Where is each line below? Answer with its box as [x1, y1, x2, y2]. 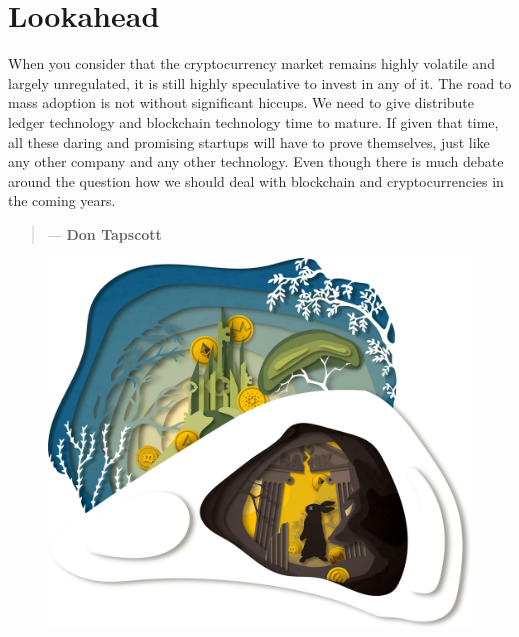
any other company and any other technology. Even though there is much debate [8, 151, 504, 172]
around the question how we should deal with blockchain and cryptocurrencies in [8, 170, 504, 191]
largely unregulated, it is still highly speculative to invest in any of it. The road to [8, 72, 512, 93]
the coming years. [8, 190, 116, 211]
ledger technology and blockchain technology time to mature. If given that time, [8, 111, 499, 132]
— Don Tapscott [47, 223, 162, 244]
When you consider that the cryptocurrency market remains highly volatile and [8, 53, 495, 74]
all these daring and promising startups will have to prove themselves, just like [8, 131, 490, 152]
